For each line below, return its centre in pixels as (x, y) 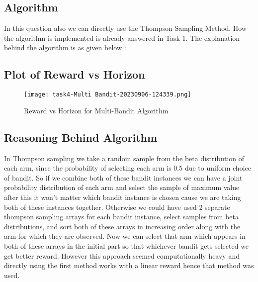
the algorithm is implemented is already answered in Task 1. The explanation (122, 38)
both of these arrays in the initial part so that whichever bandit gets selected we (127, 245)
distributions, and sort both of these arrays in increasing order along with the (122, 226)
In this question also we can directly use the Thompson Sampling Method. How (126, 28)
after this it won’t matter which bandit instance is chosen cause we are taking (123, 197)
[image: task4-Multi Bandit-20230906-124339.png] (108, 95)
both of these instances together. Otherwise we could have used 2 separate (117, 207)
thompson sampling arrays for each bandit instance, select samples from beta (122, 217)
